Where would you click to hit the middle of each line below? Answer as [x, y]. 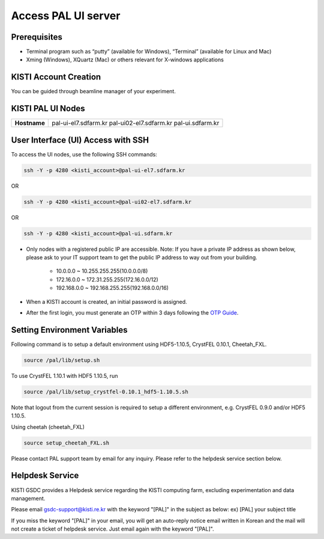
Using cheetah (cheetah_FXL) [48, 427]
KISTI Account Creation [56, 77]
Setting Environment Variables [69, 330]
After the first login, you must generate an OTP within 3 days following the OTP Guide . [132, 313]
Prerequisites [37, 37]
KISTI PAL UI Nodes [48, 109]
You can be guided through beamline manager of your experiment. [94, 91]
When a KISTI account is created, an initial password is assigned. [106, 301]
